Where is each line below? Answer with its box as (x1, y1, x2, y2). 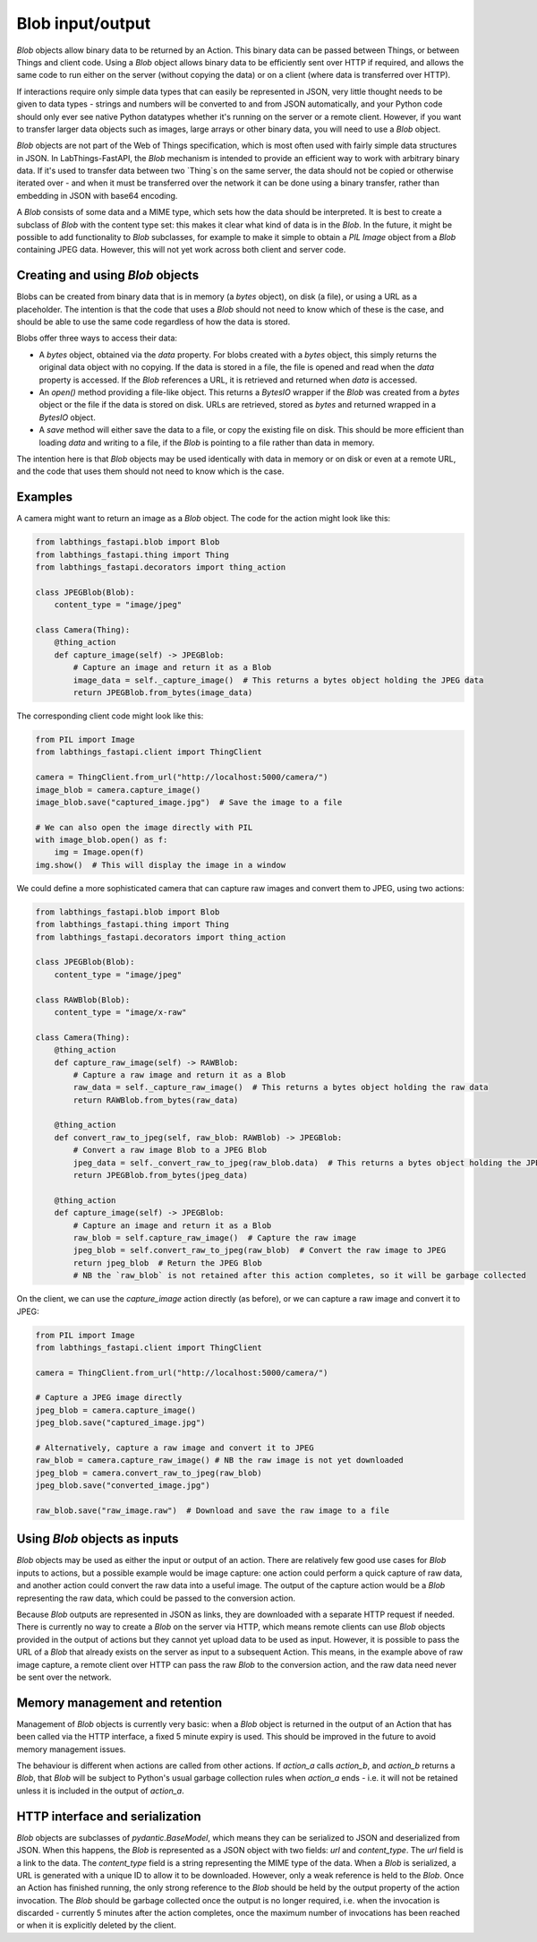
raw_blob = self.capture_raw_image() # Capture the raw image (72, 1233, 357, 1242)
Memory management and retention (16, 1695, 223, 1710)
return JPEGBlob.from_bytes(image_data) (72, 687, 253, 698)
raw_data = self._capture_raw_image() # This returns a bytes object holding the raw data (72, 1082, 489, 1093)
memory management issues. (16, 1743, 126, 1755)
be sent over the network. (16, 1671, 112, 1682)
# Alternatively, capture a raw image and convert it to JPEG (35, 1443, 314, 1453)
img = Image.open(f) (54, 847, 145, 857)
